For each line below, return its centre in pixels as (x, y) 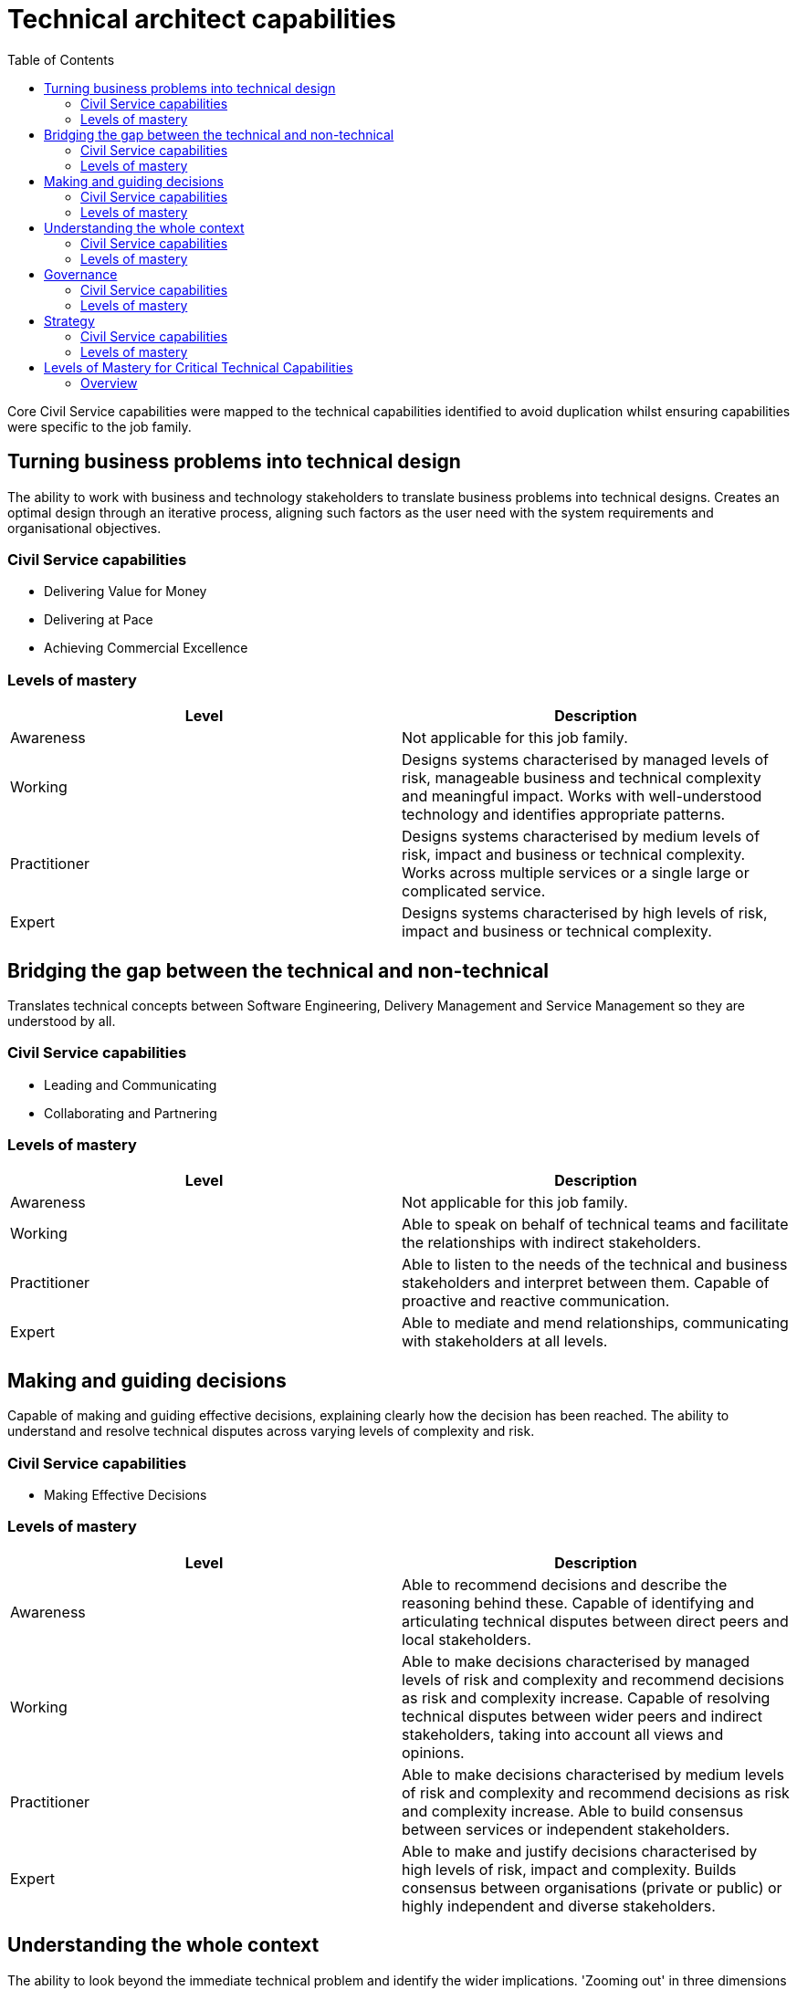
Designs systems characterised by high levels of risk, (585, 913)
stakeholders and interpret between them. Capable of (586, 1283)
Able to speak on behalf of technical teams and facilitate (595, 1225)
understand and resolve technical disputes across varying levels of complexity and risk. (271, 1431)
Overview (109, 382)
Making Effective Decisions (126, 1495)
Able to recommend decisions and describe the (565, 1584)
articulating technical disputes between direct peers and (595, 1621)
